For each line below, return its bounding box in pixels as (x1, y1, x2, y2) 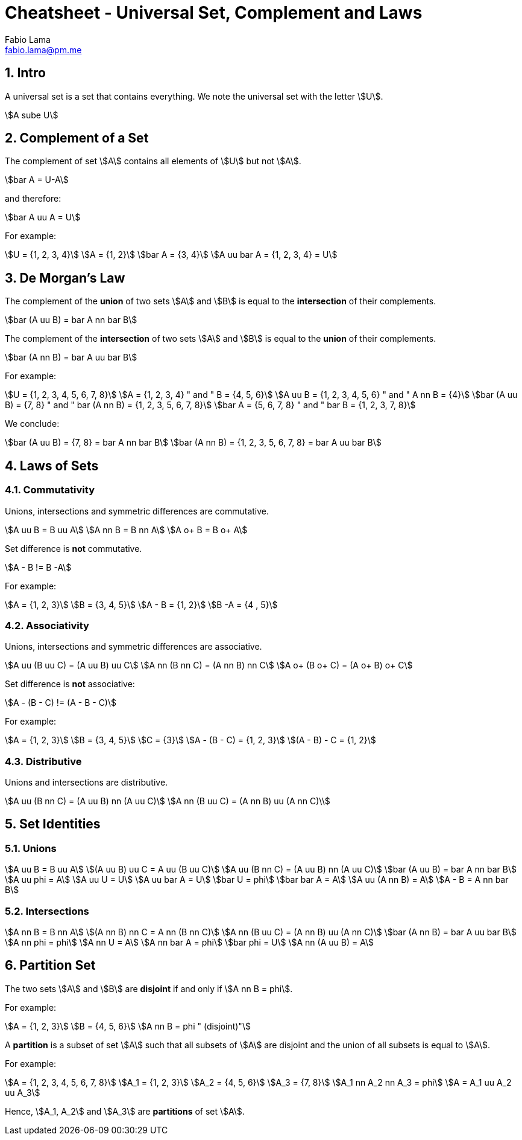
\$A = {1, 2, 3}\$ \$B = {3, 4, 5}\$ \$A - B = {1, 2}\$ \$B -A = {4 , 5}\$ (5, 599, 278, 610)
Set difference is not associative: (5, 679, 135, 690)
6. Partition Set (5, 958, 96, 973)
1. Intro (5, 65, 46, 81)
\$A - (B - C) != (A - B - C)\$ (5, 697, 116, 708)
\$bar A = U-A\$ (5, 175, 69, 185)
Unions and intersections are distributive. (5, 777, 168, 787)
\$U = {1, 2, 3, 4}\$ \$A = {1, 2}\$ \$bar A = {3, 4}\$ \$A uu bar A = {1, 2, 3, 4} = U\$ (5, 249, 338, 260)
